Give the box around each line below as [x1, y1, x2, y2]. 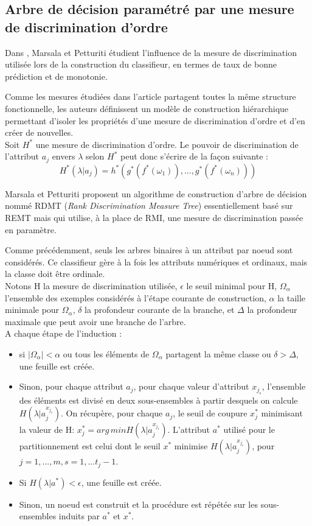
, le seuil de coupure [173, 407, 248, 419]
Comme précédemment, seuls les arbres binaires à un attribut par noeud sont [5, 244, 293, 256]
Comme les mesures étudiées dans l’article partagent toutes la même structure [5, 90, 296, 103]
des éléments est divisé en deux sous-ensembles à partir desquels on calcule [19, 393, 298, 406]
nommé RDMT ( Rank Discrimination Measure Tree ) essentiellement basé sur [5, 199, 293, 212]
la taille [277, 291, 306, 304]
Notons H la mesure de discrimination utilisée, [5, 279, 178, 292]
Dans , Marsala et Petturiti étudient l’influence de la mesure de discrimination [5, 46, 297, 58]
